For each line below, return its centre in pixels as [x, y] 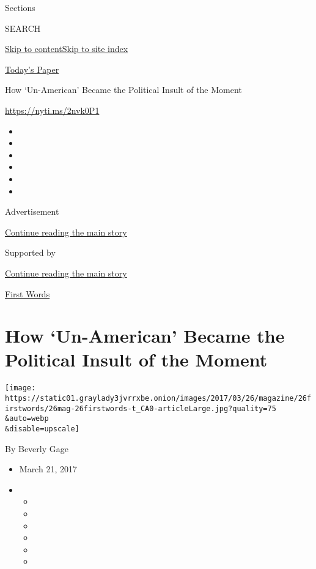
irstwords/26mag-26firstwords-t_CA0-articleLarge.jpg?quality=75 [141, 408]
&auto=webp [27, 419]
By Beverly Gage [37, 448]
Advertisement [32, 211]
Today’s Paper [32, 69]
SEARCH [23, 28]
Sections [20, 7]
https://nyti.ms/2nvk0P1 [52, 110]
